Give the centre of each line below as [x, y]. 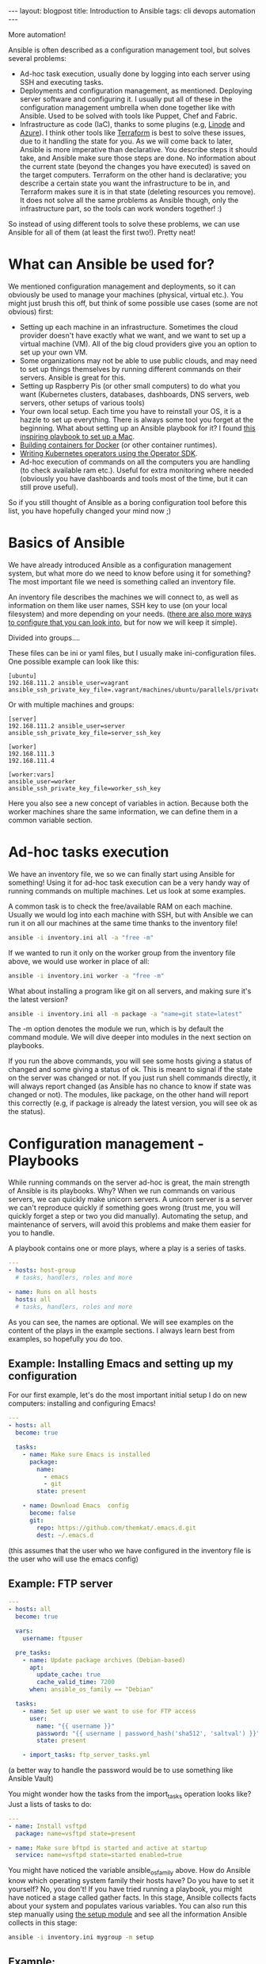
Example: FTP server [61, 1583]
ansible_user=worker [42, 781]
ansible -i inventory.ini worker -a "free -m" [86, 976]
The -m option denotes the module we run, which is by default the [116, 1029]
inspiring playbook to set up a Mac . [77, 436]
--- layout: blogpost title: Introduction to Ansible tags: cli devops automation [132, 11]
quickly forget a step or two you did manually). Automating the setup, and [128, 1216]
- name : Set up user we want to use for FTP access [109, 1711]
